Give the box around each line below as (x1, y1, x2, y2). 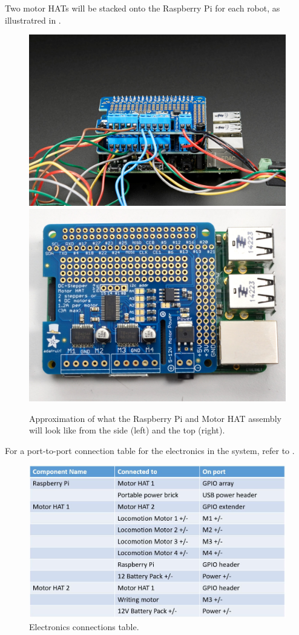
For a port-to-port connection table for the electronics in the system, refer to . (5, 444, 295, 456)
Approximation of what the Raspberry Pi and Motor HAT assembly (29, 412, 281, 424)
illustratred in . (5, 13, 61, 26)
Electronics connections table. (29, 620, 139, 633)
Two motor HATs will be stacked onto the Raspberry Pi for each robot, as (5, 2, 280, 14)
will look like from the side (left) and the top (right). (29, 424, 225, 436)
